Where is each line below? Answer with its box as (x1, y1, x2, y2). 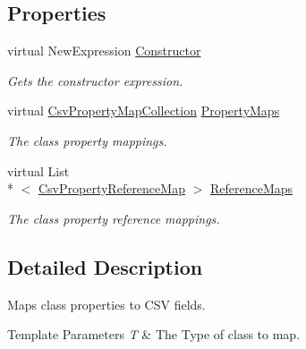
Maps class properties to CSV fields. (7, 294, 206, 313)
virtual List (7, 161, 70, 180)
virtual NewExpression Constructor (7, 41, 201, 60)
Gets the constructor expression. (7, 71, 183, 89)
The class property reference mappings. (7, 209, 220, 227)
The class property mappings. (7, 131, 167, 149)
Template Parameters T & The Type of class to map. (7, 325, 301, 344)
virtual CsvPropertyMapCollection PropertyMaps (7, 101, 280, 120)
